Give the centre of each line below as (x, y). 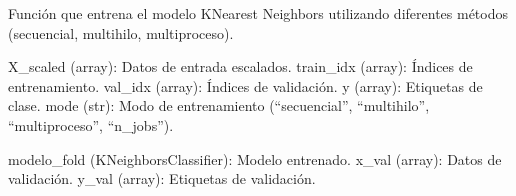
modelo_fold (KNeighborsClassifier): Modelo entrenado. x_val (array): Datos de (255, 158)
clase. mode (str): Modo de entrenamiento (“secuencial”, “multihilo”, (219, 105)
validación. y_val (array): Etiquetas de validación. (162, 178)
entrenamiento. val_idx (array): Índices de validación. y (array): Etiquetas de (245, 85)
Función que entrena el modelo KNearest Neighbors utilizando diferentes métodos (258, 13)
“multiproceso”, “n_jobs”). (91, 124)
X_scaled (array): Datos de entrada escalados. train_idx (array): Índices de (240, 66)
